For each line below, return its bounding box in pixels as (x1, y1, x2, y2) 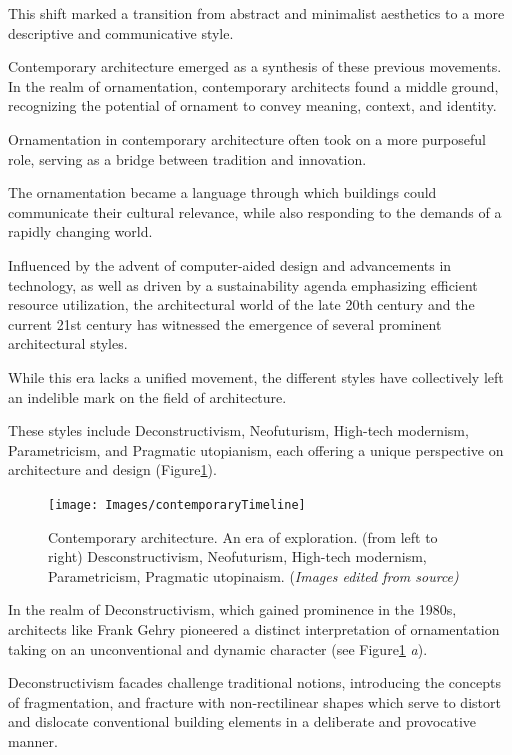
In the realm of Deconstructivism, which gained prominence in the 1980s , (8, 599, 457, 620)
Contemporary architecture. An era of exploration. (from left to (48, 526, 438, 547)
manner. (8, 730, 58, 751)
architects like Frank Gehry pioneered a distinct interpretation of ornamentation (8, 618, 500, 639)
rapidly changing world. (8, 221, 153, 242)
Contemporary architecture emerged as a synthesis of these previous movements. (8, 56, 502, 77)
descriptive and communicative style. (8, 22, 234, 43)
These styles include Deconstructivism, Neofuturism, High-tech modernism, (8, 420, 469, 441)
